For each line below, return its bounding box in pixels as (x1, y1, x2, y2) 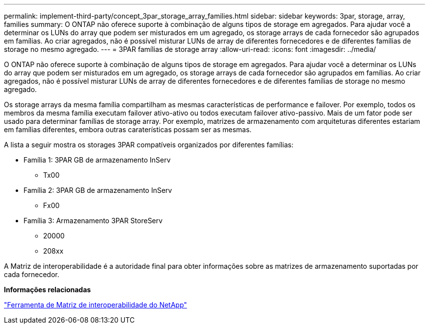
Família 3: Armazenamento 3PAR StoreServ (24, 216, 163, 225)
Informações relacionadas (4, 285, 91, 294)
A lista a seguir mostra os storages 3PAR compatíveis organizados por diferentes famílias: (4, 141, 294, 149)
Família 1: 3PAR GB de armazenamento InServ (24, 156, 171, 164)
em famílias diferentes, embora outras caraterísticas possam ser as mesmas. (4, 125, 252, 134)
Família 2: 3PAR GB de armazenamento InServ (24, 186, 172, 194)
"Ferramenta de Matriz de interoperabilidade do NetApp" (4, 301, 187, 309)
